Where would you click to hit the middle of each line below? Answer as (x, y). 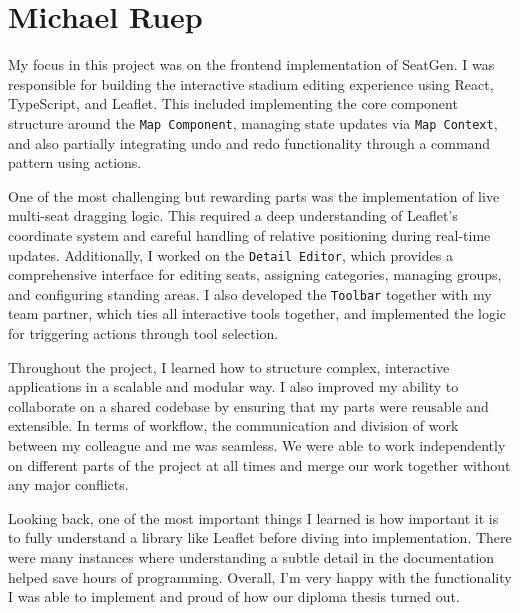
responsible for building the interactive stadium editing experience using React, (251, 83)
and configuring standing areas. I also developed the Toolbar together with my (250, 293)
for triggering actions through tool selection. (143, 333)
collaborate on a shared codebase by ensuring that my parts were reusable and (248, 405)
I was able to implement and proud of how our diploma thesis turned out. (234, 596)
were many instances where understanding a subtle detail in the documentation (251, 556)
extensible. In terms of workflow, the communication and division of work (233, 425)
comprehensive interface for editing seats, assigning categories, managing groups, (255, 274)
